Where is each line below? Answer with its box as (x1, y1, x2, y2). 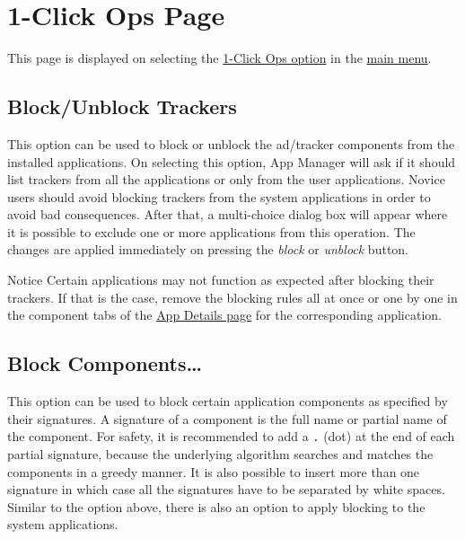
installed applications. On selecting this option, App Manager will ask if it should (7, 152, 456, 171)
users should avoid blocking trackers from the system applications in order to (7, 187, 431, 206)
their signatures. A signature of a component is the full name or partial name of (7, 409, 447, 428)
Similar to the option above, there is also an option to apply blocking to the (7, 497, 426, 516)
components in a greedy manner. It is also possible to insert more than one (7, 462, 420, 481)
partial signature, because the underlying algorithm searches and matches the (7, 444, 434, 463)
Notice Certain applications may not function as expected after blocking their (7, 270, 434, 289)
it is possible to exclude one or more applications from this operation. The (7, 222, 416, 241)
